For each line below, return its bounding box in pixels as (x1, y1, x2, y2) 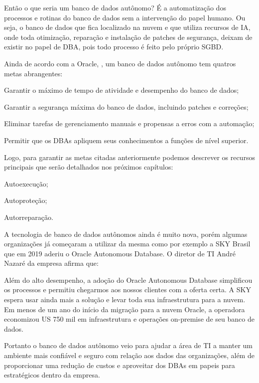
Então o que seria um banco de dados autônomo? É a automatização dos (4, 2, 226, 12)
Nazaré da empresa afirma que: (4, 258, 99, 268)
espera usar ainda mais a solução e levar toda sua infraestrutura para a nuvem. (4, 294, 246, 305)
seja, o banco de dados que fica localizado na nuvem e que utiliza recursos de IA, (4, 22, 251, 32)
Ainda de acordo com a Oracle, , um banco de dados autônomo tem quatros (4, 58, 236, 68)
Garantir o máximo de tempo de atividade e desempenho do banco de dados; (4, 85, 239, 95)
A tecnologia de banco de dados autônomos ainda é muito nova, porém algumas (4, 228, 248, 239)
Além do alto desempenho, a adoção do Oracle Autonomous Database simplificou (4, 274, 253, 285)
